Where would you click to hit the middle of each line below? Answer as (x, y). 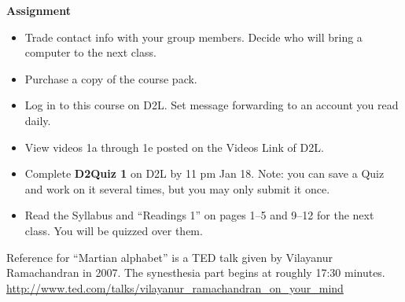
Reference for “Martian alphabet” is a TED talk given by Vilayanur (170, 257)
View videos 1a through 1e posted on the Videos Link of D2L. (174, 147)
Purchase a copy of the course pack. (111, 78)
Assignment (39, 10)
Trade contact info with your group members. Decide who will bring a (193, 37)
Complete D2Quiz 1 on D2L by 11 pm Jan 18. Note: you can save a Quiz (204, 173)
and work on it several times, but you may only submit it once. (177, 188)
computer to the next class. (90, 52)
